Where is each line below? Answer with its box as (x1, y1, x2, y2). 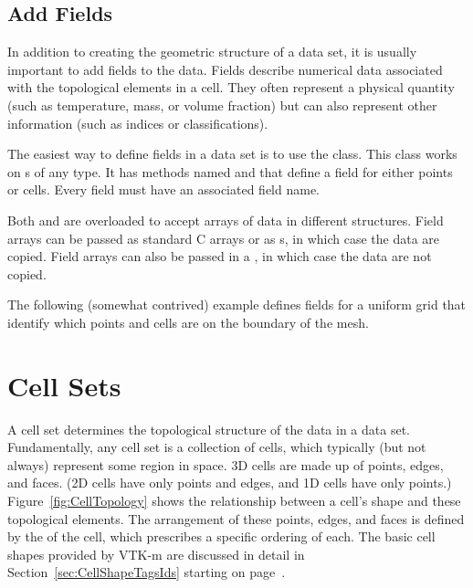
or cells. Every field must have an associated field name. (7, 180, 320, 199)
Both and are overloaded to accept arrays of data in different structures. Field (7, 210, 444, 229)
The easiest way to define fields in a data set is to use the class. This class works (7, 144, 457, 163)
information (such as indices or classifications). (7, 113, 268, 132)
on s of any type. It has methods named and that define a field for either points (7, 162, 453, 181)
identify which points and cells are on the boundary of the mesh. (7, 312, 369, 331)
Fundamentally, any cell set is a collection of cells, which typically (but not (7, 437, 426, 457)
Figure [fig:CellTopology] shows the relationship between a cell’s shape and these (7, 491, 461, 510)
